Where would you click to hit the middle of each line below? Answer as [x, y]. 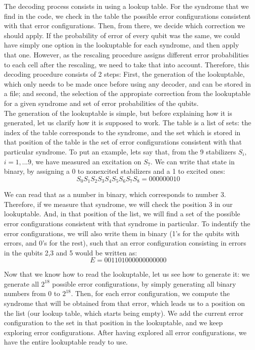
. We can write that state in [193, 161]
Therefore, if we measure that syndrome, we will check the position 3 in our [118, 204]
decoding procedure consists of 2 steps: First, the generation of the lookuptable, [125, 74]
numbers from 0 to [32, 293]
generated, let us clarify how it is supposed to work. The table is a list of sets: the [128, 123]
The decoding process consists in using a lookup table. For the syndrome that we [127, 6]
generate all [21, 283]
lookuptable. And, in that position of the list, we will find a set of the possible [122, 214]
